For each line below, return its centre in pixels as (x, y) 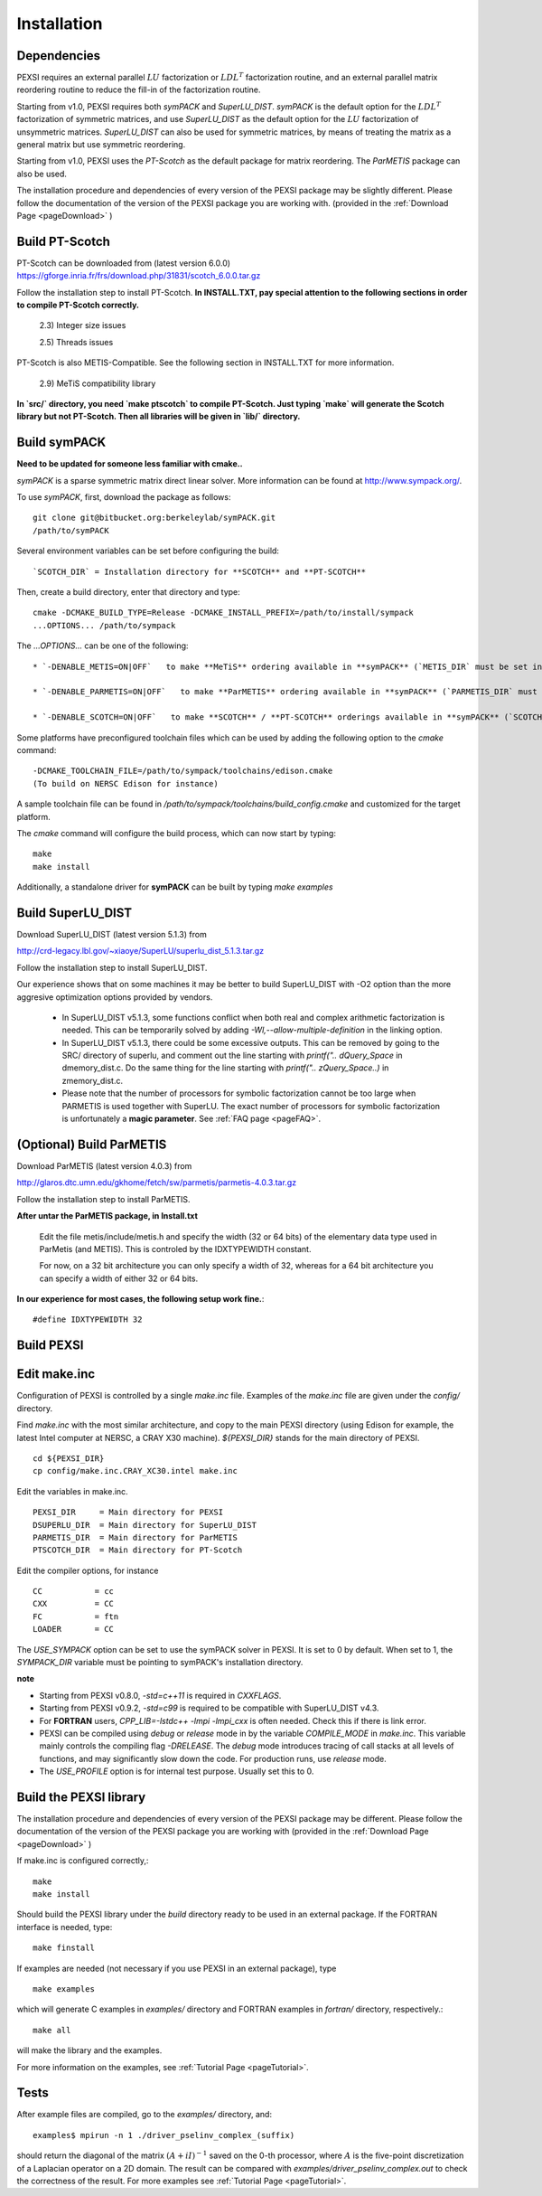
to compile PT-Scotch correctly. (78, 305)
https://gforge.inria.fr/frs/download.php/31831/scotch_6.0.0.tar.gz (139, 276)
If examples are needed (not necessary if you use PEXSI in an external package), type (177, 1968)
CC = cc (74, 1592)
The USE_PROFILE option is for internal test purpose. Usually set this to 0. (177, 1771)
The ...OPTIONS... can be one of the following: (103, 646)
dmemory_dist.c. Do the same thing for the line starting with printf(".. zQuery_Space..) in (225, 1068)
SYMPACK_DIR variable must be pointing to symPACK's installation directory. (160, 1663)
